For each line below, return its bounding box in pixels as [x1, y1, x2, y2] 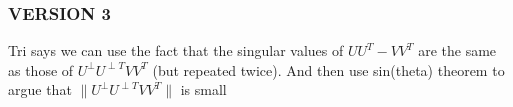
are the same [418, 40, 497, 61]
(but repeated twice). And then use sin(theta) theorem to [152, 59, 505, 80]
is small [180, 79, 227, 100]
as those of [8, 59, 74, 80]
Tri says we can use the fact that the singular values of [8, 40, 344, 61]
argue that [8, 79, 72, 100]
